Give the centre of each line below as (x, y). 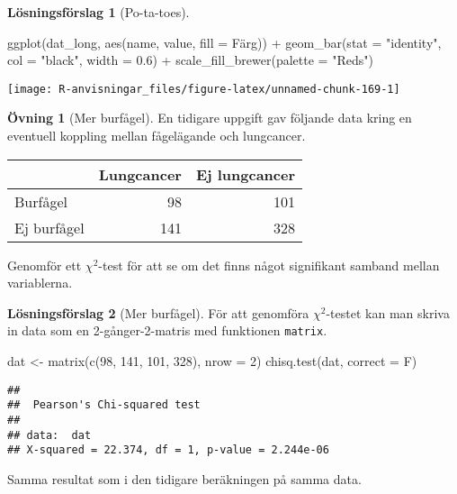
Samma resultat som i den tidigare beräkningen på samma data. (184, 478)
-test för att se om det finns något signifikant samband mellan (269, 265)
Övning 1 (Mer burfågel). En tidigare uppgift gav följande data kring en (210, 118)
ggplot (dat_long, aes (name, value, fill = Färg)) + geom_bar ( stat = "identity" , (224, 42)
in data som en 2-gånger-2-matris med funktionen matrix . (167, 330)
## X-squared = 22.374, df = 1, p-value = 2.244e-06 (168, 450)
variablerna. (40, 283)
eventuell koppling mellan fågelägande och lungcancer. (157, 136)
